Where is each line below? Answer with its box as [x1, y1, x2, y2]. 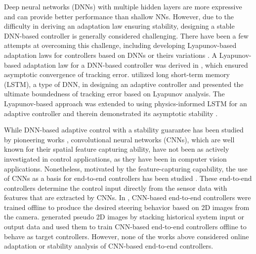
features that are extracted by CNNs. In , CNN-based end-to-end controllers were [4, 192, 251, 203]
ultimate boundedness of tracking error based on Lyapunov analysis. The [4, 88, 225, 99]
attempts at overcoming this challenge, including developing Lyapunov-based [4, 40, 237, 50]
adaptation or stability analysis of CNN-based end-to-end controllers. [4, 241, 213, 251]
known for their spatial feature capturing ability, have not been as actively [4, 144, 229, 154]
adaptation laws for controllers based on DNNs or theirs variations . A [4, 49, 217, 60]
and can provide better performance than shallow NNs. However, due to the [4, 11, 234, 21]
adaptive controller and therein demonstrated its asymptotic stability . [4, 108, 218, 118]
